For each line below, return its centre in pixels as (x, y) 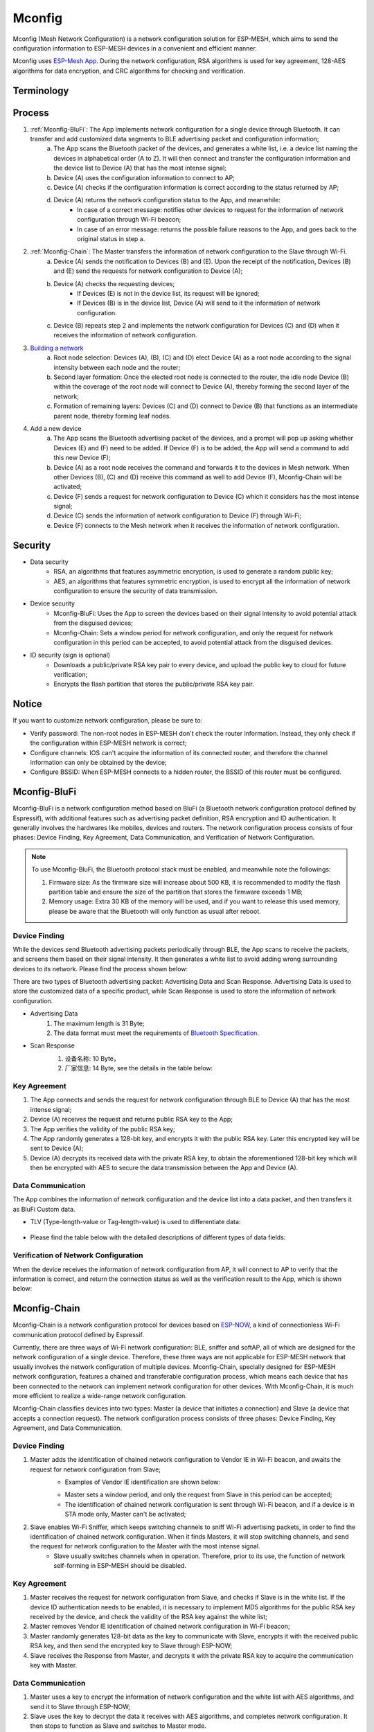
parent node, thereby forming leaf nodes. (112, 416)
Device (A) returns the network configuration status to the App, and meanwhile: (167, 200)
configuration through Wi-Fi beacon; (129, 220)
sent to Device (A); (57, 1148)
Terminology (41, 90)
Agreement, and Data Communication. (68, 1428)
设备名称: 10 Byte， (92, 1058)
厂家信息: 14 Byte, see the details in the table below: (139, 1068)
